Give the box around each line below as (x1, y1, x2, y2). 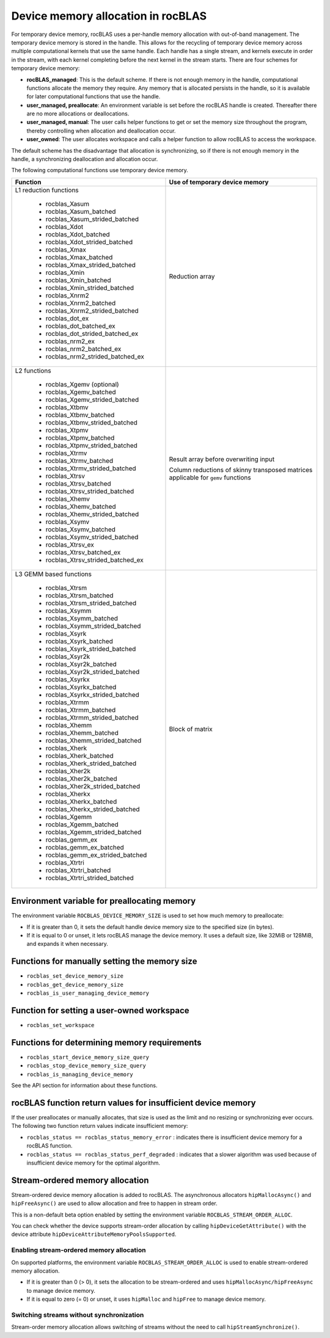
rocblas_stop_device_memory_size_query (26, 1063, 146, 1069)
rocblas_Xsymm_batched (45, 614, 119, 622)
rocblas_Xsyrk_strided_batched (45, 644, 136, 653)
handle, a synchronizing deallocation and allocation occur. (11, 156, 158, 163)
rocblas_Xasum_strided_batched (45, 214, 139, 223)
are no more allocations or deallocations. (26, 110, 130, 117)
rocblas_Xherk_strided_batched (45, 759, 137, 768)
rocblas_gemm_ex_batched (45, 843, 125, 851)
